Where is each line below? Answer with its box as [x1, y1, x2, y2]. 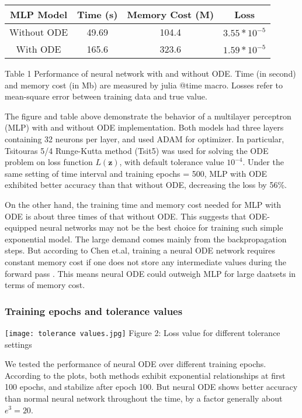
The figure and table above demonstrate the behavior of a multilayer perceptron [5, 109, 291, 122]
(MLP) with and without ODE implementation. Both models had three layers [5, 121, 284, 133]
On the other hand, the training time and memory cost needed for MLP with [5, 198, 282, 210]
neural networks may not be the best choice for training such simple [39, 221, 283, 234]
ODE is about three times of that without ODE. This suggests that [5, 210, 247, 222]
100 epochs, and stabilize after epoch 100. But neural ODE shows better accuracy [5, 381, 298, 393]
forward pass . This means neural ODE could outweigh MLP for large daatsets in [5, 267, 296, 279]
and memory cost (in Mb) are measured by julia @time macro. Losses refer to [5, 78, 283, 91]
